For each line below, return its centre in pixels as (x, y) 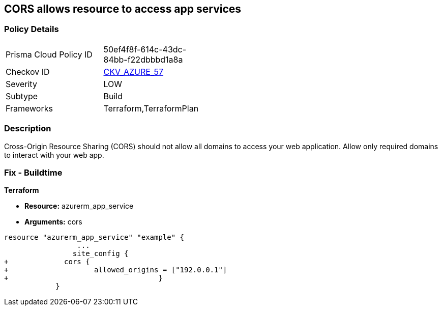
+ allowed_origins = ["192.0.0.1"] (116, 270)
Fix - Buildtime (33, 172)
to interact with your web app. (54, 155)
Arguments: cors (53, 222)
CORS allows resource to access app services (123, 9)
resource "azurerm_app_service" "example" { (94, 237)
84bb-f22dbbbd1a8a (143, 59)
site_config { (100, 254)
